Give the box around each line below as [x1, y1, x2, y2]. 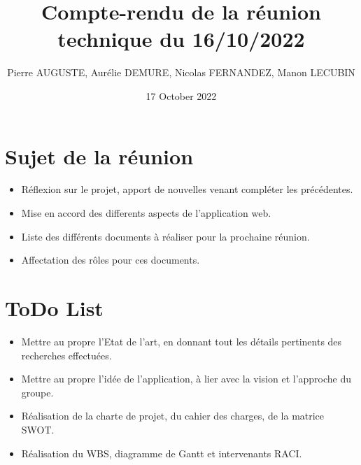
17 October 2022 [146, 88, 217, 103]
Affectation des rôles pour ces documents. [21, 252, 200, 267]
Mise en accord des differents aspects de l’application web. [21, 206, 271, 220]
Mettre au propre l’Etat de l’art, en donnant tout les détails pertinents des [21, 334, 342, 348]
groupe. [21, 385, 54, 399]
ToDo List [5, 294, 104, 322]
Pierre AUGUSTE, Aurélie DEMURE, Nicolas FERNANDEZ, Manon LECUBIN [7, 65, 355, 80]
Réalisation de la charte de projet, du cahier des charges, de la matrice [21, 408, 325, 423]
